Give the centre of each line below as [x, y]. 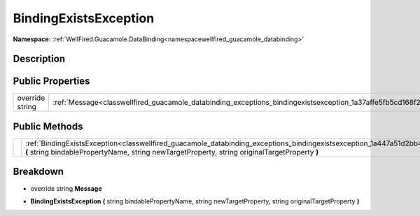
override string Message [66, 188]
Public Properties [51, 81]
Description [39, 59]
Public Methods [48, 126]
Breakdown [38, 172]
